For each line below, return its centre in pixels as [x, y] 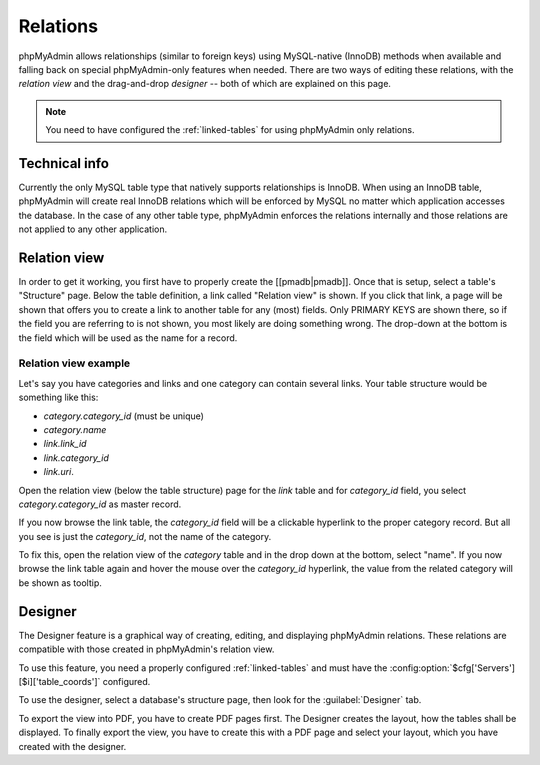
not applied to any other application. [93, 229]
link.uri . [58, 472]
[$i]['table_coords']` [59, 681]
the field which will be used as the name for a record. [128, 337]
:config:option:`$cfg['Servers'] [452, 667]
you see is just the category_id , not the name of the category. [145, 536]
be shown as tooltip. [60, 582]
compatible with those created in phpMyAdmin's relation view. [146, 649]
